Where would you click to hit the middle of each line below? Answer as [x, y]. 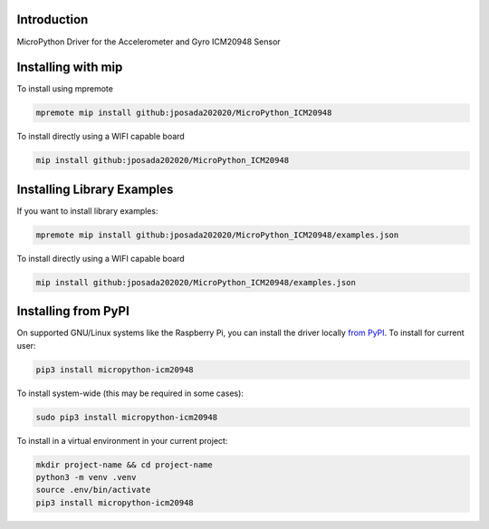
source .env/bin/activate [93, 490]
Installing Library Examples [95, 189]
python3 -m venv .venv [86, 477]
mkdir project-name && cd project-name [124, 465]
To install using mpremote [65, 89]
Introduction [53, 19]
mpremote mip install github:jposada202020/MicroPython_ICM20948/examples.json [217, 235]
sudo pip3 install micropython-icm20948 [126, 417]
